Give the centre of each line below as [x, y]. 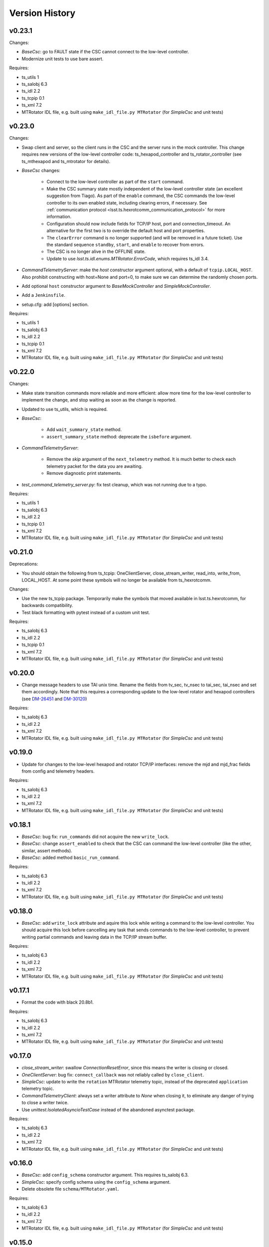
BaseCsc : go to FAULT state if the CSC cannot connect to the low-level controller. [105, 52]
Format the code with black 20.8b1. [58, 1002]
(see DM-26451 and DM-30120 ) [54, 699]
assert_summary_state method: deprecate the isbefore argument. [119, 436]
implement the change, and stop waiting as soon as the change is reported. [99, 400]
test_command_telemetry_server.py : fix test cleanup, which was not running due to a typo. [114, 484]
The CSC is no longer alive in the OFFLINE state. [96, 251]
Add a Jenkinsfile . [44, 295]
